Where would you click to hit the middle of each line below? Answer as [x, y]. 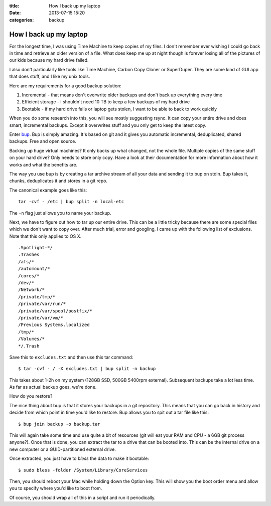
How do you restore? [31, 396]
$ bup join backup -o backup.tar [59, 424]
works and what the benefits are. [43, 164]
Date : [15, 13]
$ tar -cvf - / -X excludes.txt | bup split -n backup [87, 369]
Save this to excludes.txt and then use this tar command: [71, 357]
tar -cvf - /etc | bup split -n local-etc [71, 202]
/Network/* [32, 290]
